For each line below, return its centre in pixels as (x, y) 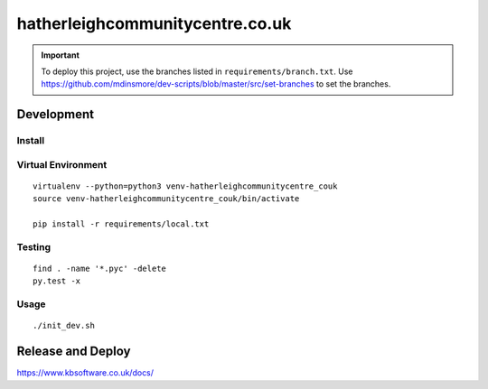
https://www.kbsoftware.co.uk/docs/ (85, 373)
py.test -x (57, 281)
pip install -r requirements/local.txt (121, 224)
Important (61, 55)
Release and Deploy (74, 352)
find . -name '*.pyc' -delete (100, 268)
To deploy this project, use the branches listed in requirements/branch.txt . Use (197, 71)
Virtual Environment (62, 164)
